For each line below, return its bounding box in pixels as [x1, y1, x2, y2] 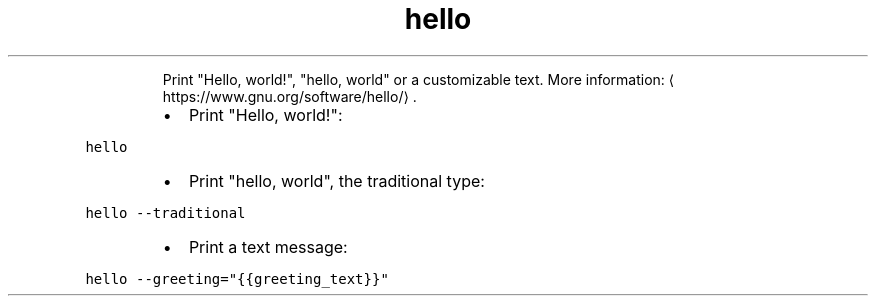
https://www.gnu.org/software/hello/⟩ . [162, 87, 417, 105]
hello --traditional [85, 204, 246, 221]
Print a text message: [188, 236, 348, 257]
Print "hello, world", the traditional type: [188, 170, 485, 191]
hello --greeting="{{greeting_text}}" [85, 270, 389, 287]
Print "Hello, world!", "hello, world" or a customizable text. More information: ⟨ [162, 70, 675, 88]
